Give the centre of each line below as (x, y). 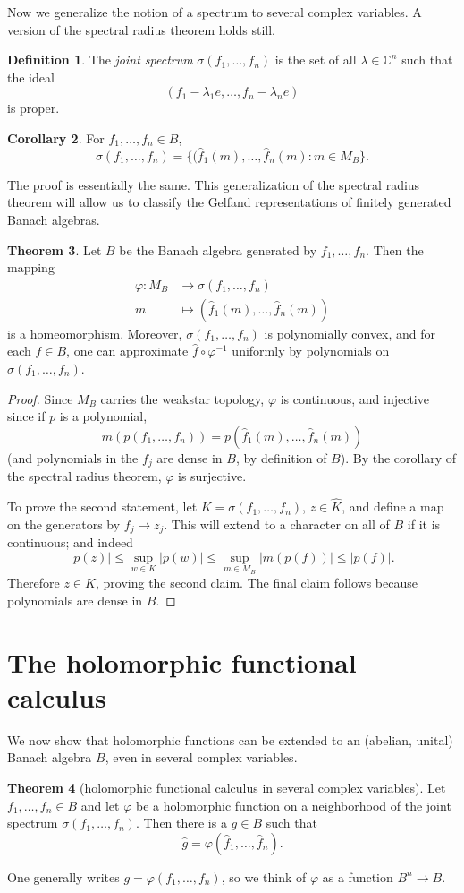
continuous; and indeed (70, 542)
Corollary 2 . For (56, 137)
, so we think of (264, 876)
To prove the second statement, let (102, 507)
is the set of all (316, 60)
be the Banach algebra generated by (218, 249)
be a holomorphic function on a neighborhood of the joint (293, 805)
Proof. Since (40, 398)
